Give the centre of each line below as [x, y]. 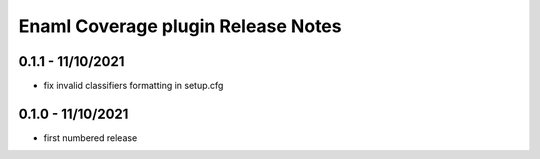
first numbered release [90, 137]
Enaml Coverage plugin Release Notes [180, 26]
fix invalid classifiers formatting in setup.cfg [133, 86]
